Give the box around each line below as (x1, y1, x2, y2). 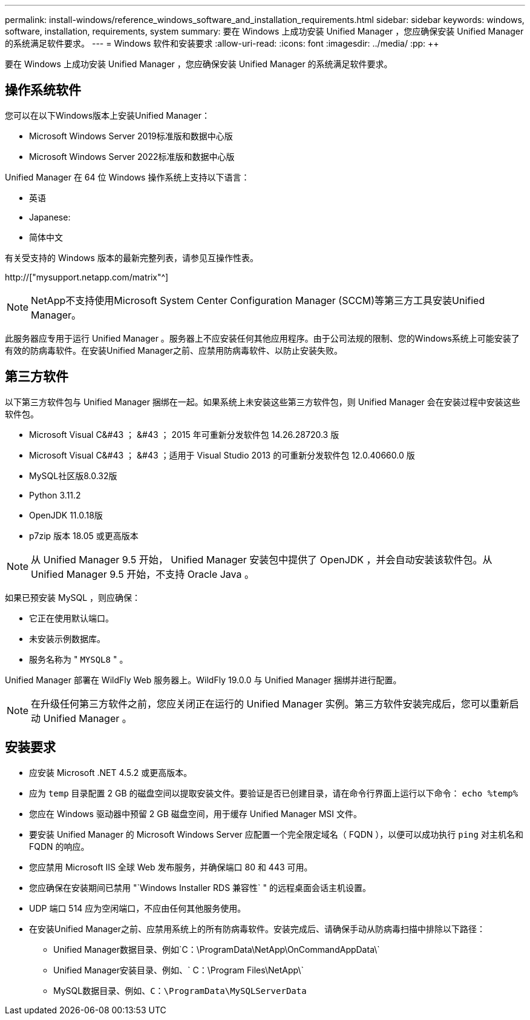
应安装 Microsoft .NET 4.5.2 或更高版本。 (29, 767, 192, 778)
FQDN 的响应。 (29, 841, 90, 852)
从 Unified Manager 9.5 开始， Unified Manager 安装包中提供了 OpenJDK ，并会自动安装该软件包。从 (31, 553, 492, 566)
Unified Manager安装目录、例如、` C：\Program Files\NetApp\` (53, 964, 304, 975)
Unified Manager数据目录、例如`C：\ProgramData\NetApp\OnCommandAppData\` (53, 944, 380, 955)
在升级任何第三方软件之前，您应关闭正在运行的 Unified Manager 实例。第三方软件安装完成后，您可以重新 (31, 697, 509, 710)
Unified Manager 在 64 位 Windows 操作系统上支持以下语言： (5, 171, 250, 182)
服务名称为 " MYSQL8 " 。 (29, 654, 128, 664)
